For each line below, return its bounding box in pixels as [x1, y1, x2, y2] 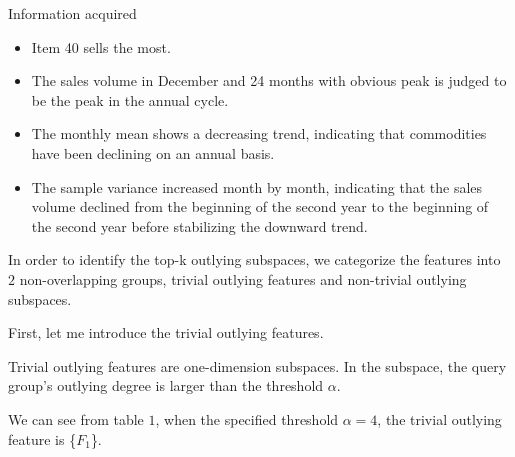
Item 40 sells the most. [31, 36, 171, 57]
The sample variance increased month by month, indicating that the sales [31, 176, 483, 197]
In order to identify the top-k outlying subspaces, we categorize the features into [8, 249, 501, 270]
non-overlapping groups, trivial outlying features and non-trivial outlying [19, 268, 467, 289]
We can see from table [8, 408, 144, 429]
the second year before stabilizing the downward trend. [31, 215, 368, 236]
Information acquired [8, 3, 137, 23]
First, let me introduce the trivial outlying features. [8, 322, 324, 343]
